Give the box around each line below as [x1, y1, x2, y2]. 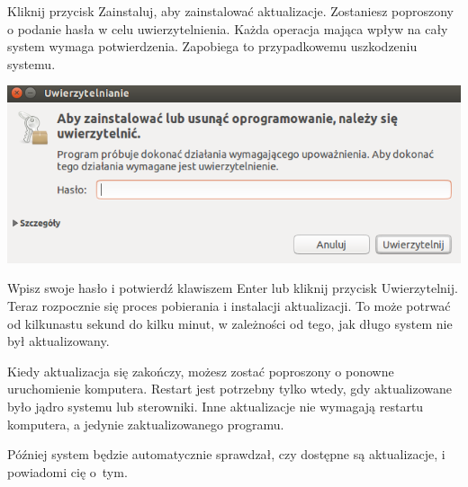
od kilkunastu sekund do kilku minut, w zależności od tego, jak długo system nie [7, 314, 453, 332]
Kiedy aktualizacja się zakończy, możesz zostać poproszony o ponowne [7, 361, 394, 380]
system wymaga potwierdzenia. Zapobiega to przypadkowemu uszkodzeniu [7, 37, 418, 56]
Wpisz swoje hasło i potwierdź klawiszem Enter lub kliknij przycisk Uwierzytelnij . [7, 279, 458, 297]
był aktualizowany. [7, 332, 110, 350]
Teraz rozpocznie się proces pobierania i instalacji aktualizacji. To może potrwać [7, 297, 451, 315]
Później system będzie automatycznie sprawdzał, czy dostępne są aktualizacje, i [7, 445, 445, 464]
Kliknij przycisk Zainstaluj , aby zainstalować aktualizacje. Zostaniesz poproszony [7, 2, 454, 20]
